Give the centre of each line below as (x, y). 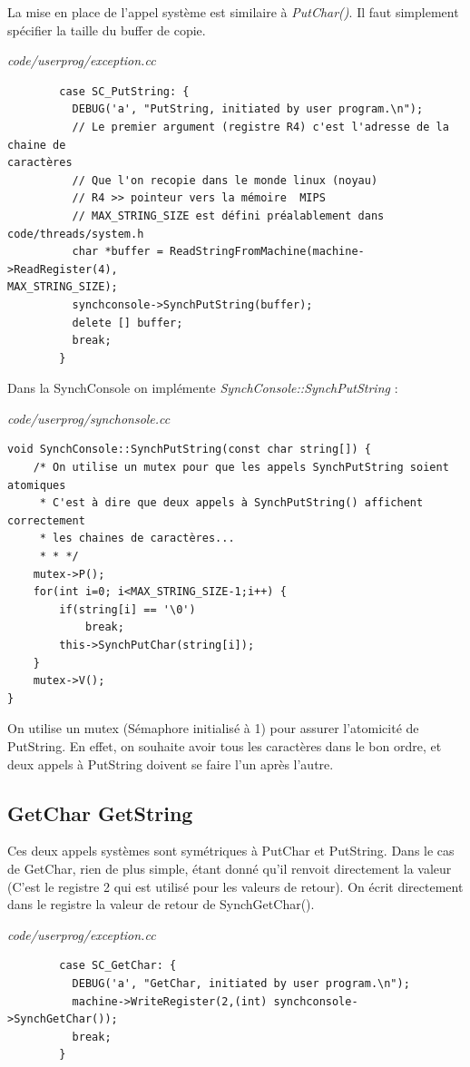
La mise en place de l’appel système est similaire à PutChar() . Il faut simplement (233, 12)
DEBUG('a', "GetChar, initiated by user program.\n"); (241, 983)
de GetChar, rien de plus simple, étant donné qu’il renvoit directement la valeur (230, 868)
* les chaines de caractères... (137, 538)
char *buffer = (117, 252)
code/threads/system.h (76, 234)
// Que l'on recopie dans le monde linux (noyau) (225, 180)
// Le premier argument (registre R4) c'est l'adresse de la (260, 127)
